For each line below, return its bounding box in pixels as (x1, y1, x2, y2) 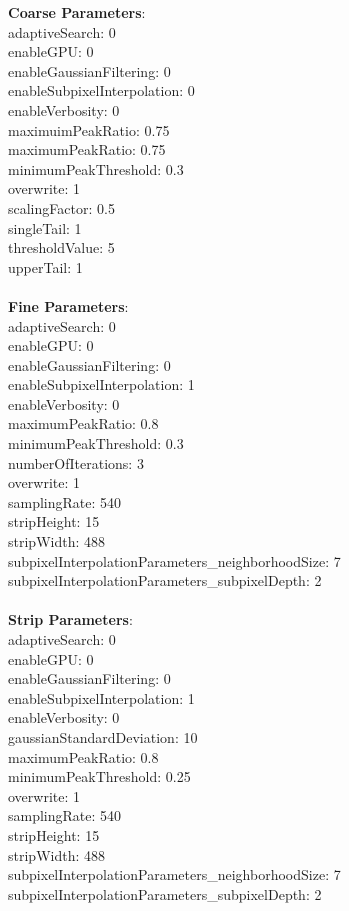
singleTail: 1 (8, 217, 82, 238)
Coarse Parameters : (8, 2, 146, 22)
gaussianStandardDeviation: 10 (8, 726, 198, 747)
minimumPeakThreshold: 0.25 (8, 766, 191, 787)
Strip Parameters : (8, 609, 133, 630)
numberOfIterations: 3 (8, 452, 144, 473)
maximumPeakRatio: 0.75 (8, 139, 166, 160)
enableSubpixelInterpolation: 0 (8, 80, 195, 101)
